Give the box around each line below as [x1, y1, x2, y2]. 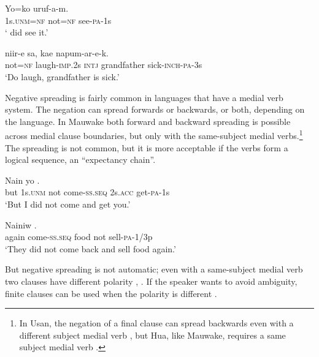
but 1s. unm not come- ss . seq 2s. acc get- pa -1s [5, 186, 170, 198]
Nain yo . [5, 173, 40, 186]
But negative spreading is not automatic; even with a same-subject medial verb [5, 263, 303, 276]
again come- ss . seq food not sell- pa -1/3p [5, 230, 153, 243]
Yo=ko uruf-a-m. [5, 2, 69, 14]
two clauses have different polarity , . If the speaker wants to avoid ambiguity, [5, 274, 298, 287]
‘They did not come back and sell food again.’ [5, 242, 176, 255]
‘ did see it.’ [5, 26, 48, 39]
